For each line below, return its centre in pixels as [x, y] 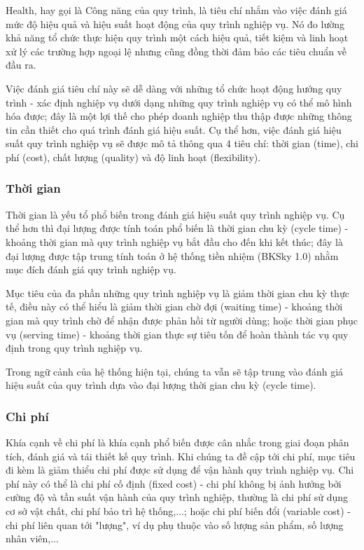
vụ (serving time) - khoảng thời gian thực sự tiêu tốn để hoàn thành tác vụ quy [177, 334]
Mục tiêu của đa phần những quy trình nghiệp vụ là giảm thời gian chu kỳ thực [177, 293]
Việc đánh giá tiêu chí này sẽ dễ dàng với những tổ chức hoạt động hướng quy [174, 88]
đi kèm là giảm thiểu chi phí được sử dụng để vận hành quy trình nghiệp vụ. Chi [180, 470]
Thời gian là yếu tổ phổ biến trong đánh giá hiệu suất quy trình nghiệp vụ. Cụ [175, 214]
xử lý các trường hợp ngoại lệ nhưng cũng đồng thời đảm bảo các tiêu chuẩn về [176, 51]
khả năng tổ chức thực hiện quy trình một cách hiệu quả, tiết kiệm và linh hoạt [177, 37]
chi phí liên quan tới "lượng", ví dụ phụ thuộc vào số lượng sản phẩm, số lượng [175, 524]
